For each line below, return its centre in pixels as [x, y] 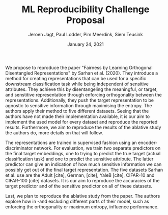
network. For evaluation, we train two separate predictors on [97, 148]
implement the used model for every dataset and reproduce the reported [81, 122]
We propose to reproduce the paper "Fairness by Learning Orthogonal [79, 67]
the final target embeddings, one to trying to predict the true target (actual [83, 153]
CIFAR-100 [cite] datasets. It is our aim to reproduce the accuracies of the [82, 180]
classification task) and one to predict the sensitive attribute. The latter [79, 159]
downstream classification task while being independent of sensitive [77, 84]
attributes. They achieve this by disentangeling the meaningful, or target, [81, 89]
